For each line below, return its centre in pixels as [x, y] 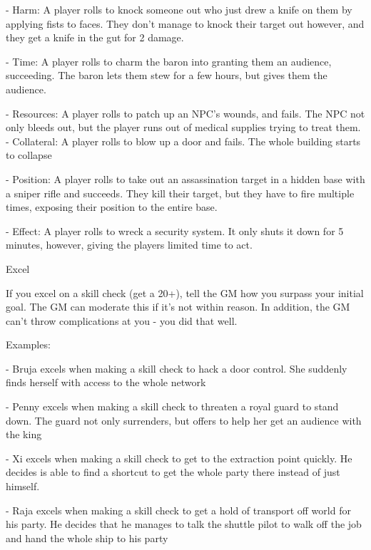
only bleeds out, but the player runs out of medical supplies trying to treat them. [183, 127]
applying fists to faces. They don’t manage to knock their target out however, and [185, 23]
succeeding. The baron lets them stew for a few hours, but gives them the [167, 75]
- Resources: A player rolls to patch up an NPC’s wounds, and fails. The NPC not [185, 113]
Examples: [28, 344]
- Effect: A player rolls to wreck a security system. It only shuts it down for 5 [175, 230]
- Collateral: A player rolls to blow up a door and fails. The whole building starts [183, 141]
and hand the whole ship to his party [87, 538]
